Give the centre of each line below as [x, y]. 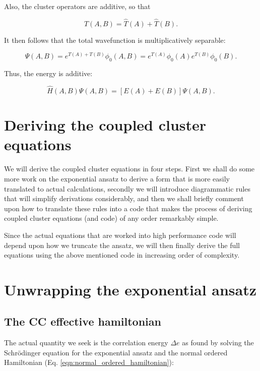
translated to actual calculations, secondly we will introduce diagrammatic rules [127, 188]
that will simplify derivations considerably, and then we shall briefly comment [124, 198]
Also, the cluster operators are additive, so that [77, 6]
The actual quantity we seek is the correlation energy [86, 343]
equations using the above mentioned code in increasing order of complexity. [122, 255]
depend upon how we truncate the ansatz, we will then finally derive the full [122, 245]
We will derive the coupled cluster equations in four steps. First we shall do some [129, 169]
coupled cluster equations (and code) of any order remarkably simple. [111, 218]
